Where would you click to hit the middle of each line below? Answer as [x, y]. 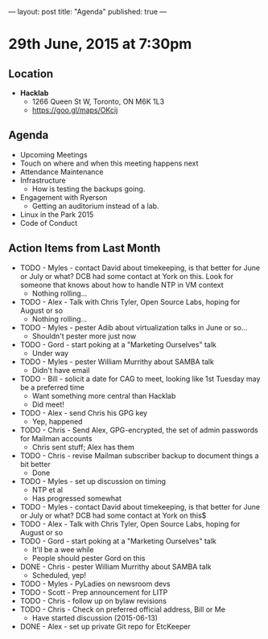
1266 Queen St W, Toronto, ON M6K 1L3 [98, 101]
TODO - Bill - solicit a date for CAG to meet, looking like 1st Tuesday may [140, 379]
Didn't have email [61, 370]
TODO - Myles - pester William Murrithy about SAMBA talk [117, 362]
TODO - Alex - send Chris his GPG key [83, 412]
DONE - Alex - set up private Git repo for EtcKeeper [105, 626]
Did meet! [48, 404]
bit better [35, 464]
